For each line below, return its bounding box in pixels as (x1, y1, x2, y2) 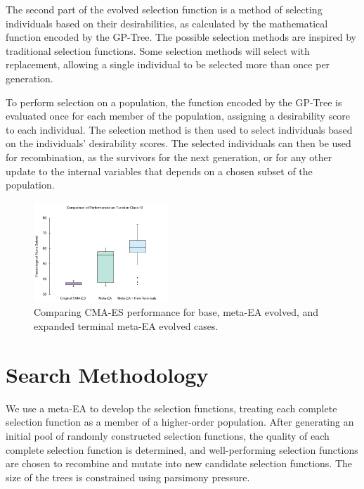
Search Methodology (6, 360, 209, 388)
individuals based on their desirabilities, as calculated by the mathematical (6, 15, 328, 30)
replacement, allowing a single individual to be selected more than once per (6, 57, 330, 72)
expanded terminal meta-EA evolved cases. (34, 319, 219, 333)
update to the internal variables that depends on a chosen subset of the (6, 163, 313, 178)
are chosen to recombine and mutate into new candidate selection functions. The (6, 456, 352, 471)
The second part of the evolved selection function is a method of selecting (6, 2, 323, 16)
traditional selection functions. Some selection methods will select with (6, 43, 310, 58)
